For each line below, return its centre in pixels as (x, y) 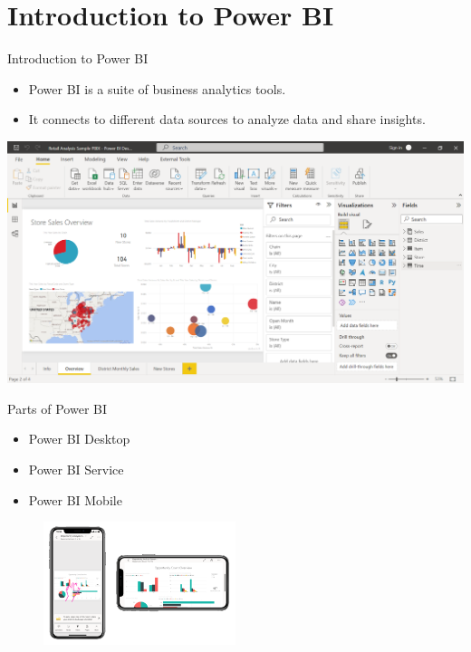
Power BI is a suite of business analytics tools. (157, 88)
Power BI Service (76, 469)
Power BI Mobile (75, 499)
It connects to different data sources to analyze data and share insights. (227, 119)
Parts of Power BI (57, 408)
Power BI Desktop (79, 439)
